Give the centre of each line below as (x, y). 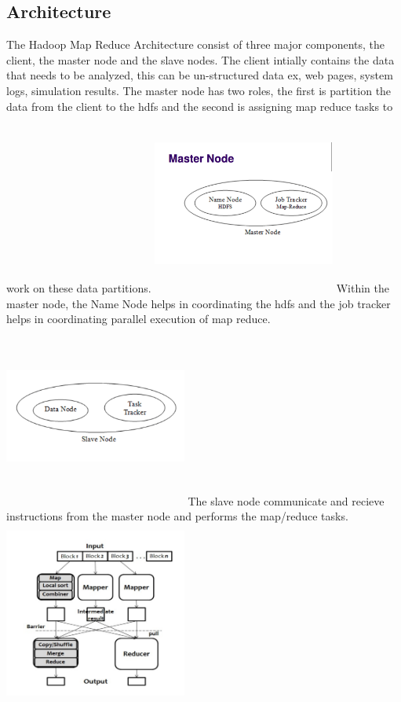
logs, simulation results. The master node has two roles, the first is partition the (199, 90)
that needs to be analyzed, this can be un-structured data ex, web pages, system (200, 75)
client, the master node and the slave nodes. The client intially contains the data (200, 59)
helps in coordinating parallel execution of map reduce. (139, 319)
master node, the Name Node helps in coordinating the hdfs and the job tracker (199, 303)
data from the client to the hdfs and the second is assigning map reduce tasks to (200, 106)
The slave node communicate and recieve (286, 500)
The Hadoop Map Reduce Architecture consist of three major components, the (196, 44)
